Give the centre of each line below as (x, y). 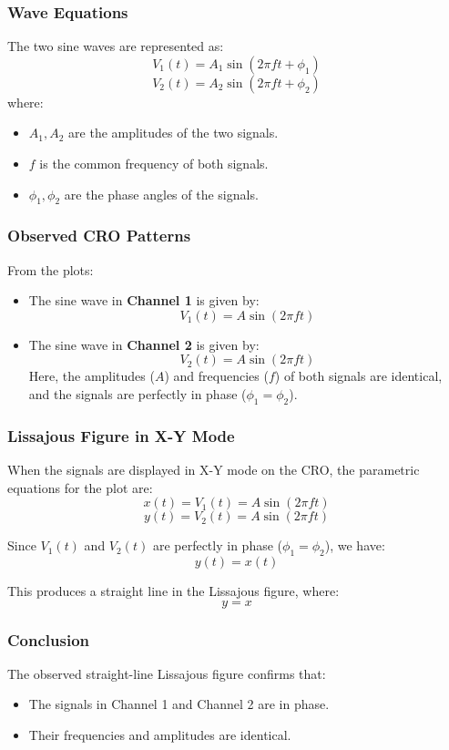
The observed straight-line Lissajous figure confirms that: (167, 673)
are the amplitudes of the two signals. (173, 133)
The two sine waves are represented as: (116, 46)
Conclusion (48, 639)
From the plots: (51, 269)
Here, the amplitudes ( (92, 376)
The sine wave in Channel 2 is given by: (144, 344)
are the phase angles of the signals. (161, 194)
